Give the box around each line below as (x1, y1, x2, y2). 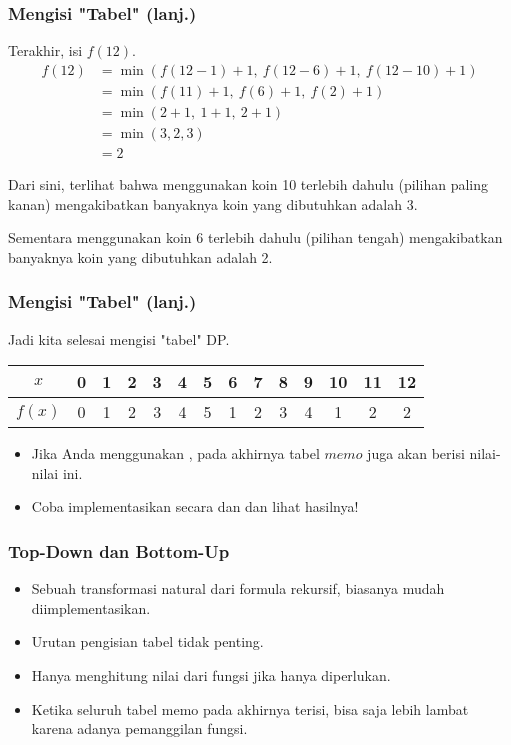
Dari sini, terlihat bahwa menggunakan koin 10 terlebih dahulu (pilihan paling (8, 173, 488, 194)
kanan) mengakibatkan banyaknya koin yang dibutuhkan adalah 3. (8, 193, 418, 214)
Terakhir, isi (8, 40, 83, 61)
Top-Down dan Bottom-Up (8, 538, 230, 563)
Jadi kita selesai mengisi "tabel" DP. (8, 328, 230, 349)
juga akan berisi (367, 443, 465, 464)
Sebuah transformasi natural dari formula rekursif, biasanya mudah (31, 578, 445, 599)
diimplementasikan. (31, 597, 151, 618)
